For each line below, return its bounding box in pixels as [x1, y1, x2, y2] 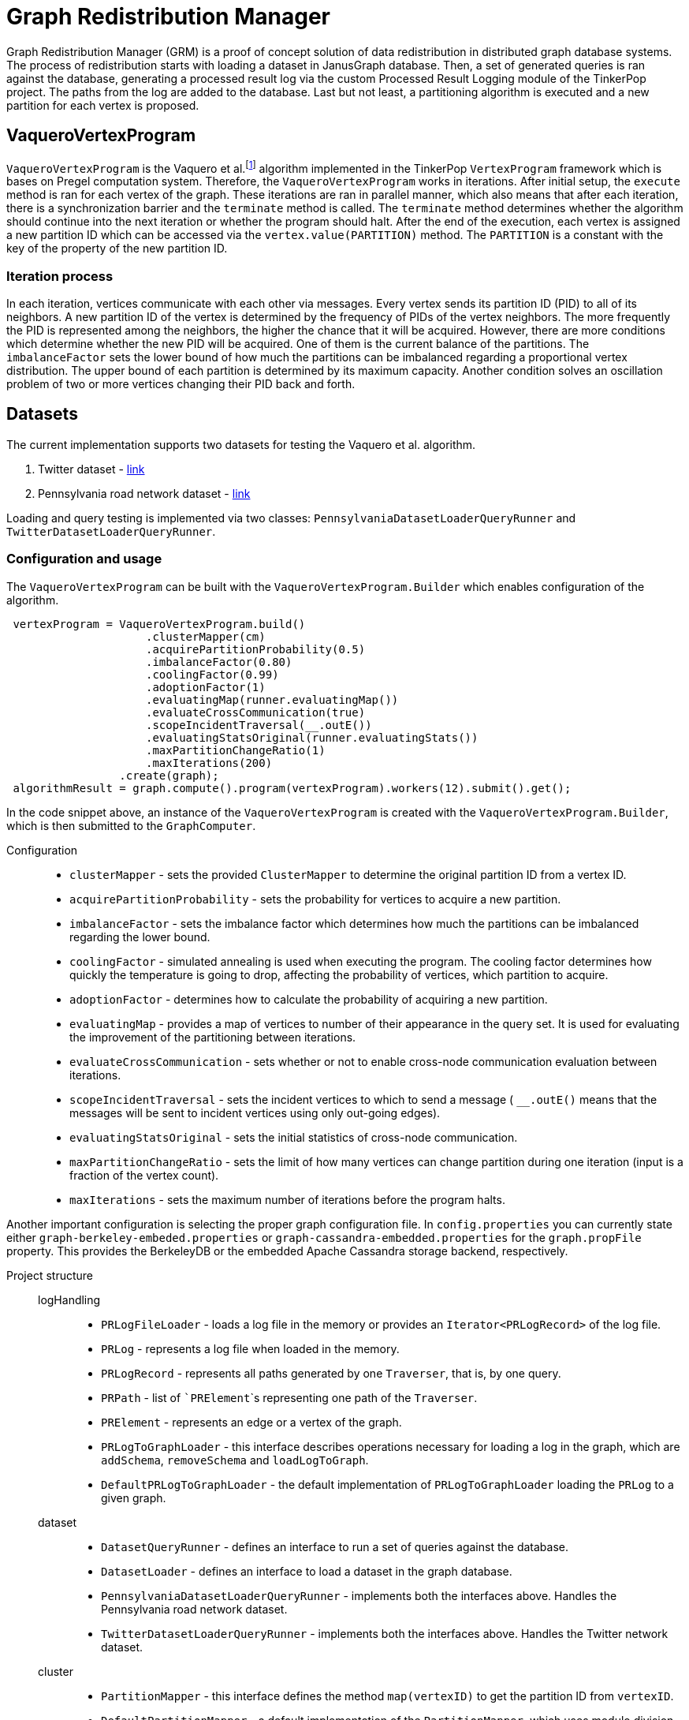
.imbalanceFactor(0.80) [146, 655, 292, 668]
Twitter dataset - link [38, 462, 145, 476]
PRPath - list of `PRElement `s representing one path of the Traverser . [101, 1390, 478, 1404]
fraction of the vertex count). [69, 1168, 219, 1182]
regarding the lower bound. [69, 929, 210, 944]
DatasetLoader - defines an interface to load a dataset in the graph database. [101, 1564, 512, 1578]
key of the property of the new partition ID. [6, 241, 228, 256]
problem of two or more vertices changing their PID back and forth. [6, 377, 356, 391]
